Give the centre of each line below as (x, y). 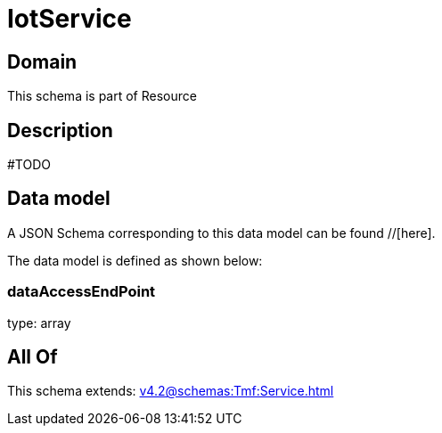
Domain (42, 61)
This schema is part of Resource (102, 96)
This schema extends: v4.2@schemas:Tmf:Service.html (171, 391)
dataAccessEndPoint (82, 292)
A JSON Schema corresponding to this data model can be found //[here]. (221, 233)
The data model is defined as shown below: (135, 260)
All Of (33, 357)
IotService (70, 19)
